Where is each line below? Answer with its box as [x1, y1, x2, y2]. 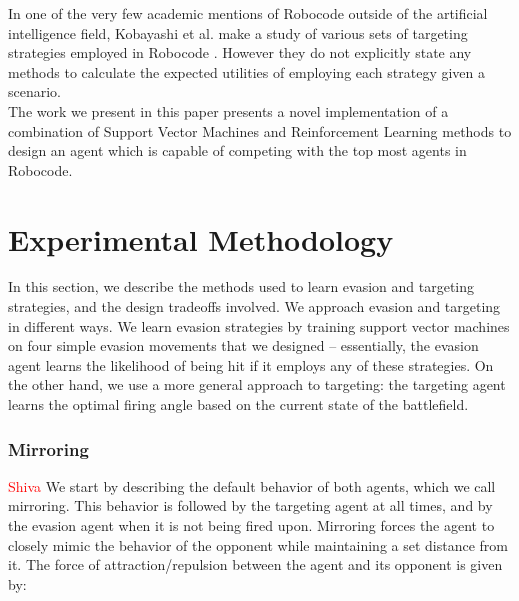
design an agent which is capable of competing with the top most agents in [8, 140, 467, 161]
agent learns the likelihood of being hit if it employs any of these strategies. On [8, 354, 494, 375]
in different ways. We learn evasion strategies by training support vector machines [8, 315, 510, 336]
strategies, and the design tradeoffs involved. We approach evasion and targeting [8, 296, 501, 317]
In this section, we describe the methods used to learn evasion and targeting [8, 276, 475, 297]
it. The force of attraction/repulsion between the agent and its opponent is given [8, 554, 503, 575]
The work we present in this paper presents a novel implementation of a [8, 100, 449, 121]
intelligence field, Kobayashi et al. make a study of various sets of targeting [8, 22, 468, 43]
